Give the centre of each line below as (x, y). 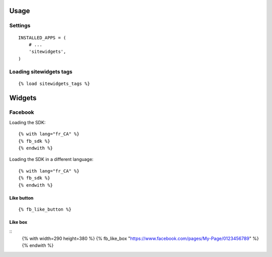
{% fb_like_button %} (45, 209)
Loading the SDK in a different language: (51, 159)
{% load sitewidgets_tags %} (54, 83)
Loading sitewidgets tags (41, 71)
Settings (20, 26)
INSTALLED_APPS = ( (42, 37)
